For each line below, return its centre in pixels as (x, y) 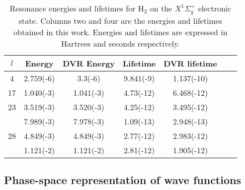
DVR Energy (89, 63)
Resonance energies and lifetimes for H (77, 8)
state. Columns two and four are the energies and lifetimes (121, 20)
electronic (215, 8)
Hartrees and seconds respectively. (121, 43)
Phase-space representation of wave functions (122, 180)
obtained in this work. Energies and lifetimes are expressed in (121, 32)
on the (161, 8)
